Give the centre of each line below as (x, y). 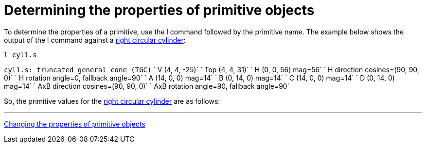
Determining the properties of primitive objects (159, 10)
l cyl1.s (20, 55)
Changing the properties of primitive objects (75, 124)
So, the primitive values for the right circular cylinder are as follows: (112, 101)
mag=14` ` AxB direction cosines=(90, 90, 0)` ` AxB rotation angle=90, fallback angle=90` (147, 86)
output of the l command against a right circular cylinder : (95, 40)
